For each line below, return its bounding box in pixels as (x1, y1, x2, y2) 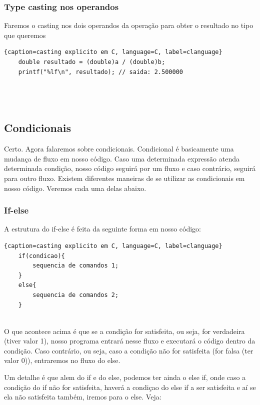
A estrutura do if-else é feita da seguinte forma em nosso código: (4, 223, 201, 234)
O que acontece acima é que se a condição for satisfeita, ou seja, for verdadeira (4, 325, 245, 336)
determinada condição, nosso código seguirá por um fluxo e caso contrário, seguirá (4, 163, 256, 173)
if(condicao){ (18, 252, 65, 259)
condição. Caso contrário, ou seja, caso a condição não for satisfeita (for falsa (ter (4, 345, 253, 355)
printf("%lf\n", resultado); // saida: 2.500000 (18, 68, 183, 75)
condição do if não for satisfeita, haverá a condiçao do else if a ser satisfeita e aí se (4, 381, 256, 392)
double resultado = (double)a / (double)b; (18, 58, 165, 65)
